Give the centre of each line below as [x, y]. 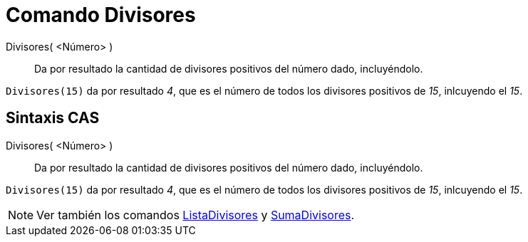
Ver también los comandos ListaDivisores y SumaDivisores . [196, 215]
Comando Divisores [101, 15]
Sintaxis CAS [53, 118]
